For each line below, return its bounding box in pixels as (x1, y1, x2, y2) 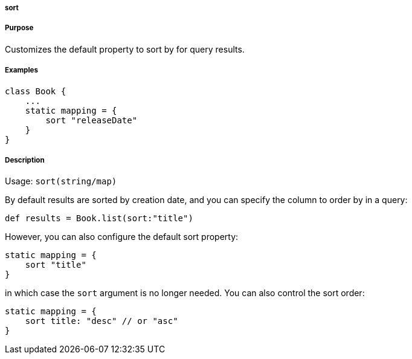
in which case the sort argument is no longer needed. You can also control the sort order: (5, 288, 365, 299)
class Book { (5, 86, 66, 96)
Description (5, 155, 45, 164)
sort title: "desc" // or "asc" (25, 316, 178, 326)
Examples (5, 66, 38, 75)
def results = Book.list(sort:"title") (5, 213, 193, 224)
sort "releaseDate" (45, 115, 138, 125)
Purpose (5, 24, 34, 33)
